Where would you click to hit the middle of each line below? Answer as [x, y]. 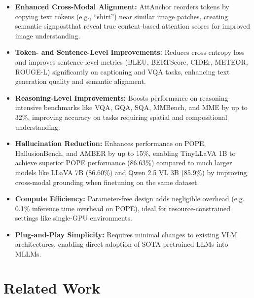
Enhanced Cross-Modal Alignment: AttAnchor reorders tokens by [122, 6]
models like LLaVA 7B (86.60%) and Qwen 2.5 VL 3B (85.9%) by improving [131, 172]
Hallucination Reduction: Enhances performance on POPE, [110, 143]
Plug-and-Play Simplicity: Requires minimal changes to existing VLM [126, 234]
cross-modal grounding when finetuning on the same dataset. [107, 182]
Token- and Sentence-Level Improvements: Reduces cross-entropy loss [130, 52]
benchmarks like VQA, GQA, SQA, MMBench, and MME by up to [145, 107]
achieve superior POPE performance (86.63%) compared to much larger [124, 163]
